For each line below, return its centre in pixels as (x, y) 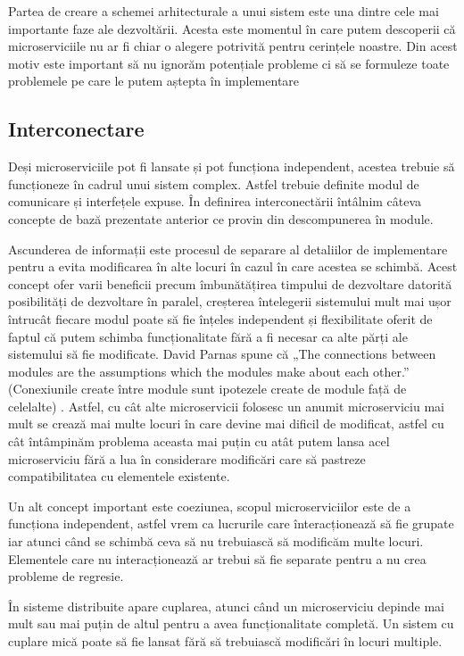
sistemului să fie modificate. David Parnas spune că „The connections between (222, 354)
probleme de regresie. (66, 576)
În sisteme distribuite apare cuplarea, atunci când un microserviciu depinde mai (226, 606)
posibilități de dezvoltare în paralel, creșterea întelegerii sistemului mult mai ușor (230, 301)
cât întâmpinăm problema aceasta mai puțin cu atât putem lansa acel (199, 441)
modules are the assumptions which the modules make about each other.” (209, 371)
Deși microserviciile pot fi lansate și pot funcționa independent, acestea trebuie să (232, 166)
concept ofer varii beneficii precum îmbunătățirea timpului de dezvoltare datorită (230, 283)
